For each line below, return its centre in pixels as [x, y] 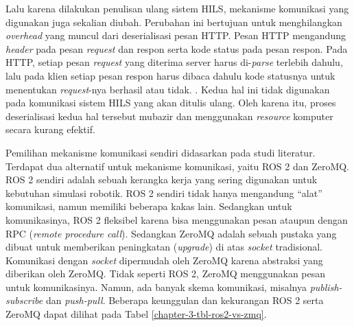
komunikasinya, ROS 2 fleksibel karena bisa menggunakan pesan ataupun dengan [177, 219]
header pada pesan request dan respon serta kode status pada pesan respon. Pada [177, 48]
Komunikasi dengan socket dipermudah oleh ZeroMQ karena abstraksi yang [164, 260]
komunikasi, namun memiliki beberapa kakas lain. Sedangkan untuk [149, 206]
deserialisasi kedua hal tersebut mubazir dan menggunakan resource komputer [169, 116]
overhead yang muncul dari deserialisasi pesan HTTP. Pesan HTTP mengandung [176, 35]
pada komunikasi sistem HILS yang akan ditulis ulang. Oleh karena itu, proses [171, 103]
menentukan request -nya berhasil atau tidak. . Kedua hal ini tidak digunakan [168, 89]
